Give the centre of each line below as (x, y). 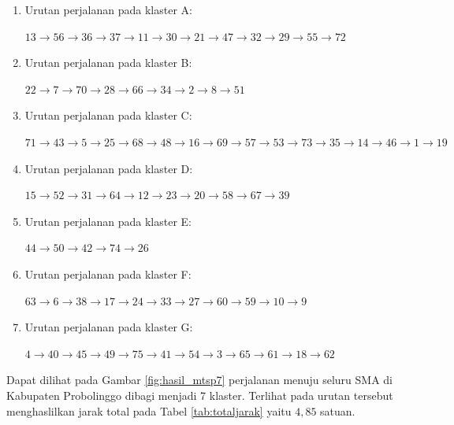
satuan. (338, 410)
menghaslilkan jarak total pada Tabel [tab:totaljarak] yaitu (149, 410)
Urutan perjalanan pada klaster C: (108, 115)
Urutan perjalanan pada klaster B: (108, 63)
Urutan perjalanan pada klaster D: (109, 168)
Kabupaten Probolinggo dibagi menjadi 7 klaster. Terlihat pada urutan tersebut (200, 395)
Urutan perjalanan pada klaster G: (109, 327)
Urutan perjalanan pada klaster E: (108, 221)
